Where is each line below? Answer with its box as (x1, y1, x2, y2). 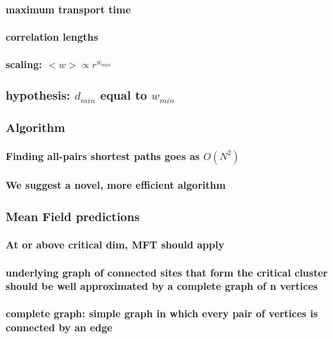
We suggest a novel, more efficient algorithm (6, 178, 226, 192)
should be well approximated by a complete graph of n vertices (6, 279, 318, 293)
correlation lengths (6, 29, 98, 44)
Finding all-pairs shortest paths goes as (6, 148, 200, 163)
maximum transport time (6, 1, 131, 16)
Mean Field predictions (6, 207, 140, 225)
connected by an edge (6, 320, 112, 335)
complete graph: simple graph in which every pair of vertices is (6, 306, 318, 321)
